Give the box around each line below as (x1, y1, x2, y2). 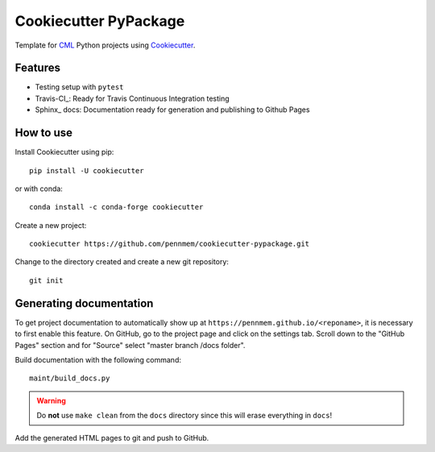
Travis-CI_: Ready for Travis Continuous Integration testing (35, 93, 230, 103)
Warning (36, 396, 66, 405)
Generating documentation (14, 296, 154, 310)
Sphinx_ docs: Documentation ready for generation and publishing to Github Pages (35, 105, 310, 114)
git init (29, 276, 64, 285)
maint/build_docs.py (29, 374, 110, 383)
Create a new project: (14, 220, 87, 230)
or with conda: (14, 184, 64, 193)
